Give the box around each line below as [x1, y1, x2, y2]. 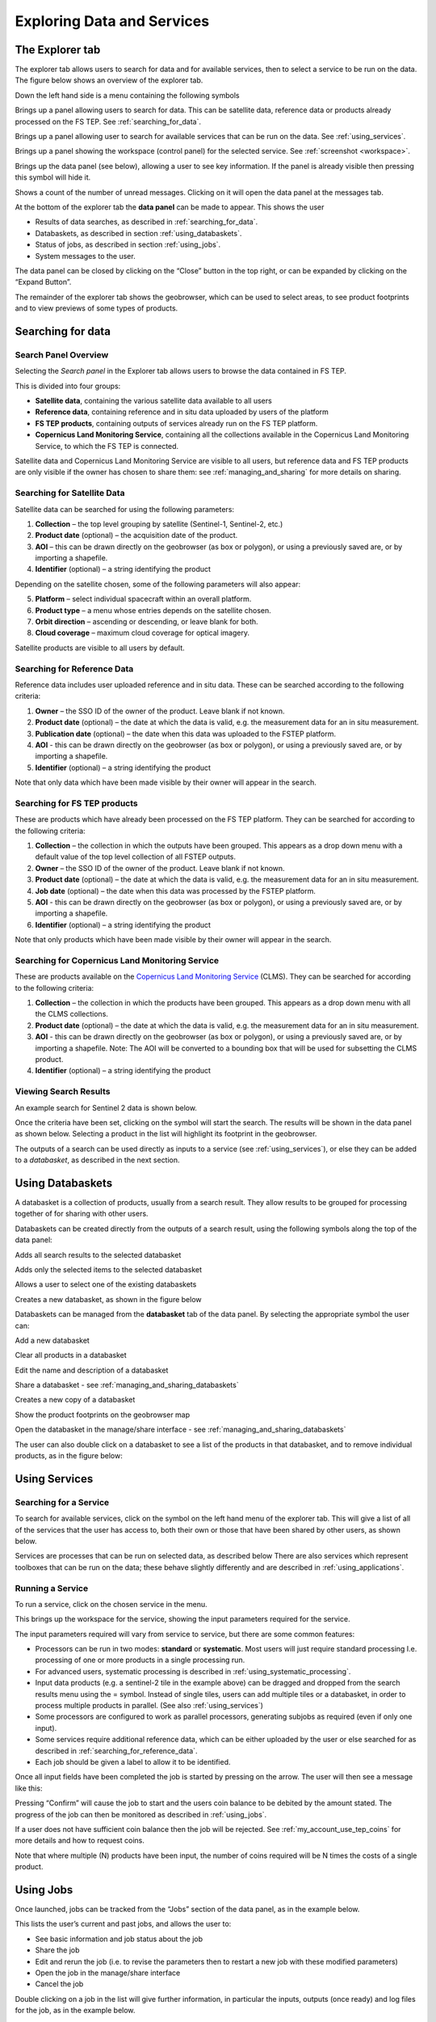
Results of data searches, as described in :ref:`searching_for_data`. [35, 217, 258, 226]
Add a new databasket [15, 1335, 90, 1345]
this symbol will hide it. [15, 172, 91, 182]
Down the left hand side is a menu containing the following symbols [15, 90, 240, 100]
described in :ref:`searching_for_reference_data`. [35, 1745, 198, 1755]
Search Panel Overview [15, 349, 109, 360]
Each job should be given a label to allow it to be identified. [35, 1757, 231, 1766]
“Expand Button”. [15, 277, 72, 287]
